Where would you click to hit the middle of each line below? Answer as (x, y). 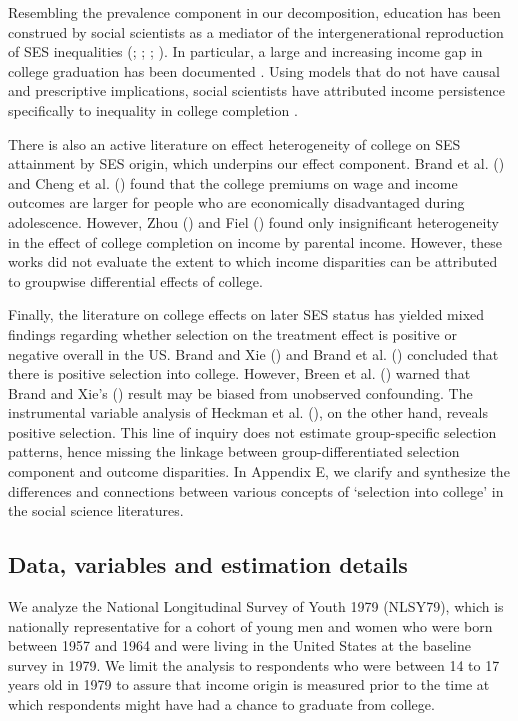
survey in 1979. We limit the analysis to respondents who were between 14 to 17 (254, 664)
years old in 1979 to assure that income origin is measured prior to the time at (249, 684)
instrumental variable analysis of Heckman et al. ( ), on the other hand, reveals (248, 412)
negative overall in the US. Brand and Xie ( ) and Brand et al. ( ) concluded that (253, 353)
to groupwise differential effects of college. (135, 280)
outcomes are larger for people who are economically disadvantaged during (236, 202)
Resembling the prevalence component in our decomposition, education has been (254, 12)
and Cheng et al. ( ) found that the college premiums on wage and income (233, 182)
